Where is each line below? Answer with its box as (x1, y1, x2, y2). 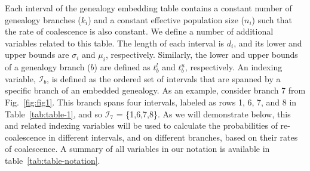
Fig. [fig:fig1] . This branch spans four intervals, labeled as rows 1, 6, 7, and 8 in (5, 95, 297, 108)
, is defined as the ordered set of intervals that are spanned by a (47, 72, 281, 85)
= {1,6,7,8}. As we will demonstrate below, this (116, 107, 291, 120)
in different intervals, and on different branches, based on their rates (48, 130, 298, 143)
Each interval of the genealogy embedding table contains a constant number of (5, 2, 292, 14)
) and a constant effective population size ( (88, 13, 244, 26)
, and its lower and (234, 36, 302, 49)
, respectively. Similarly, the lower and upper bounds (105, 48, 298, 61)
